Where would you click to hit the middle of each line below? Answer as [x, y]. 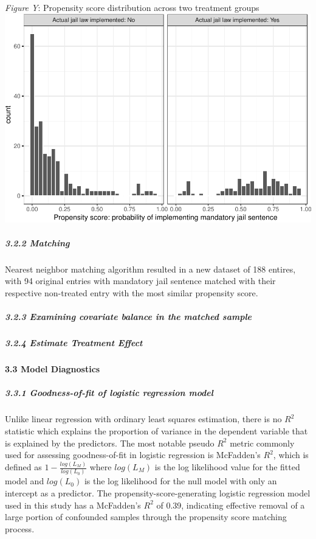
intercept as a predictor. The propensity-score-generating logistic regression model [158, 492]
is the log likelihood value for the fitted [227, 467]
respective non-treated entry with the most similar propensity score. [132, 293]
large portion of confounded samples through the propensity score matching [146, 517]
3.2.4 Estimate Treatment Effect [74, 343]
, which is [291, 455]
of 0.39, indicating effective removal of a [231, 505]
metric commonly [262, 443]
